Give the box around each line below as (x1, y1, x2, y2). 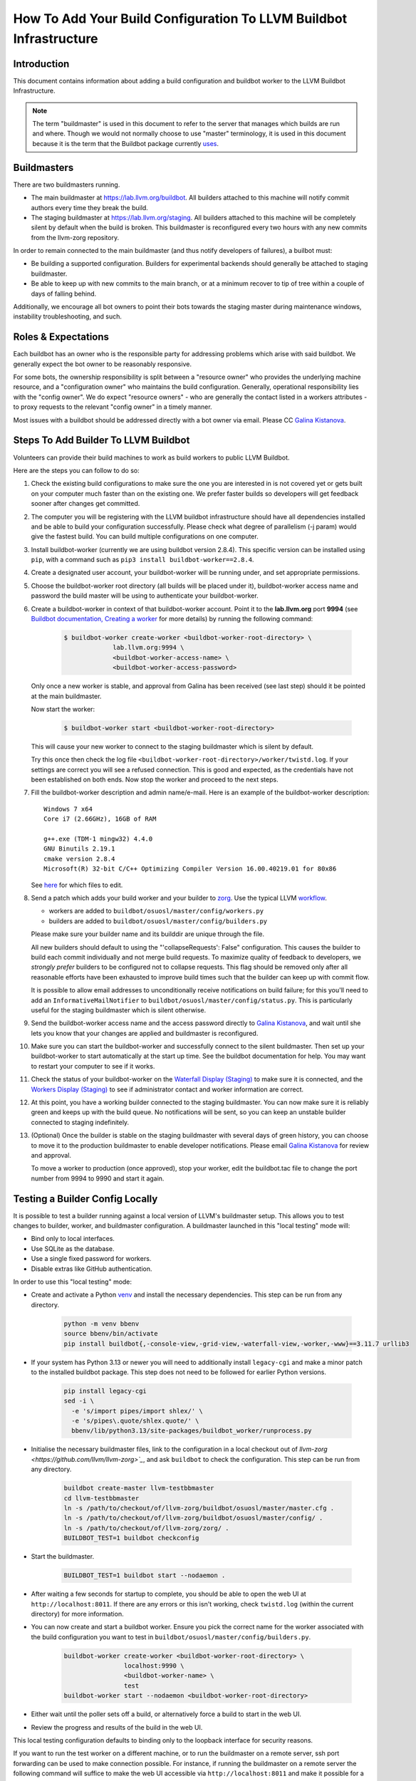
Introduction (13, 58, 70, 70)
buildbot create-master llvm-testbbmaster (63, 1484, 214, 1492)
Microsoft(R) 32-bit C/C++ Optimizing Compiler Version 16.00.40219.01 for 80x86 (43, 865, 337, 873)
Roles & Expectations (13, 331, 110, 343)
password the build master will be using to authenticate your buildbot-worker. (31, 591, 259, 600)
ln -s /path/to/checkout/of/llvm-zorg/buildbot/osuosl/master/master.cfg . (63, 1504, 335, 1512)
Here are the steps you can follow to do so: (13, 466, 140, 474)
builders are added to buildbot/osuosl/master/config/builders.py (48, 916, 267, 925)
